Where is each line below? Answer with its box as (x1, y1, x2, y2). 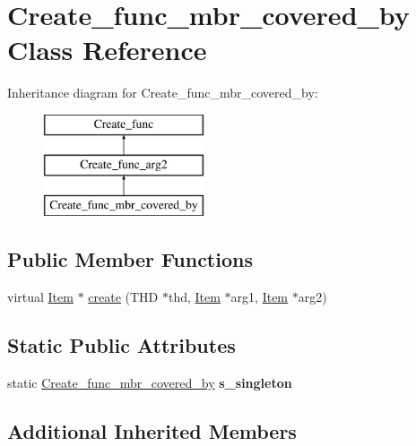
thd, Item (168, 287, 221, 306)
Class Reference (7, 31, 207, 68)
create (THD (88, 287, 159, 306)
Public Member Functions (7, 245, 253, 273)
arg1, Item (230, 287, 289, 306)
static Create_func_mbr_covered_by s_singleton (7, 373, 292, 391)
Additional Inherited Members (7, 416, 297, 444)
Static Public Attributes (7, 331, 236, 359)
